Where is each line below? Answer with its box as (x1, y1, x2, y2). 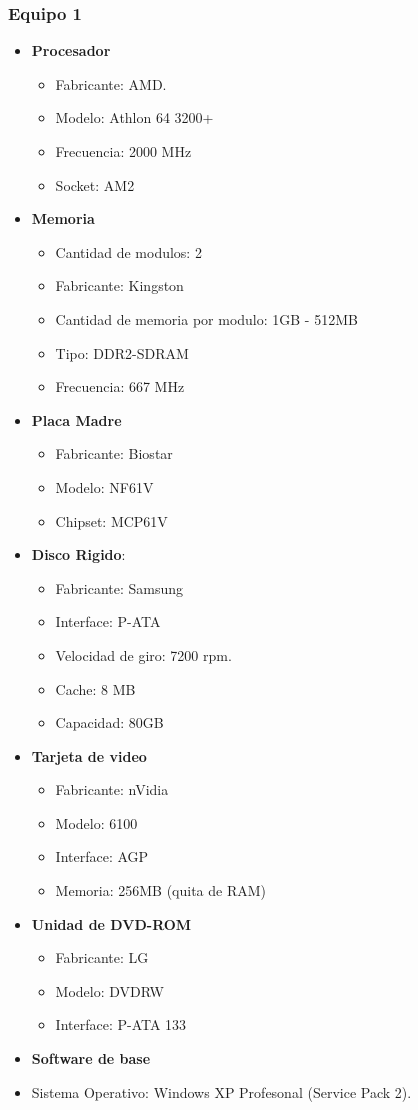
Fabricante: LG (55, 947, 149, 968)
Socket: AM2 (55, 174, 135, 195)
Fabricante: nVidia (55, 779, 169, 800)
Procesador (31, 40, 111, 61)
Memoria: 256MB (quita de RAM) (55, 880, 267, 901)
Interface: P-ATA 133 (55, 1014, 187, 1035)
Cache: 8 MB (55, 678, 136, 699)
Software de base (31, 1048, 151, 1069)
